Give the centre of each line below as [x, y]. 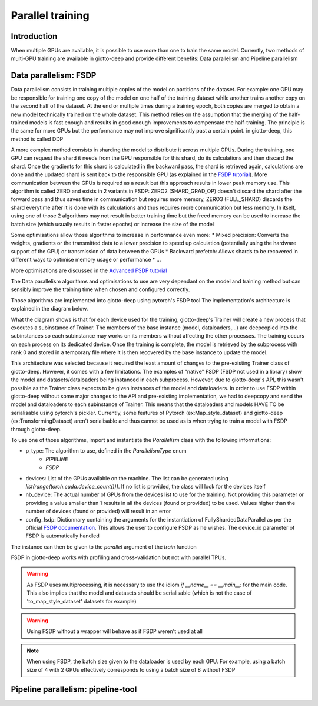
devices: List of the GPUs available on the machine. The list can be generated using [127, 478]
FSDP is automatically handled [62, 536]
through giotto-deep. [36, 429]
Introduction [34, 36]
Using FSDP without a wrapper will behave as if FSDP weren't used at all [115, 631]
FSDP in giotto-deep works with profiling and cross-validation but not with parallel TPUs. [119, 557]
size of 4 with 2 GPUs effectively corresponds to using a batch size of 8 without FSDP [131, 669]
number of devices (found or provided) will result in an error [98, 511]
